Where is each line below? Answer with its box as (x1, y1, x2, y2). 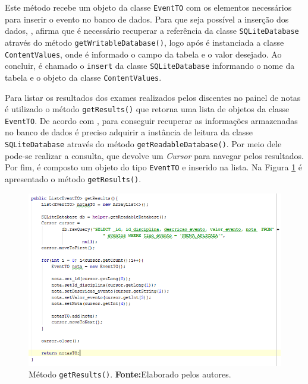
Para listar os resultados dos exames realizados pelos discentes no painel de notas (5, 91, 301, 103)
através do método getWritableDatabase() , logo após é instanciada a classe (5, 36, 284, 48)
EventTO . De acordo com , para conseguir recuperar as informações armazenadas (5, 114, 298, 126)
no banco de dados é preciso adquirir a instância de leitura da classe (5, 126, 253, 138)
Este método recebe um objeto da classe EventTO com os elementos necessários (5, 1, 292, 13)
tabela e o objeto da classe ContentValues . (5, 71, 162, 83)
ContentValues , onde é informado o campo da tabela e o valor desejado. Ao (5, 47, 282, 60)
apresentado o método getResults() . (5, 172, 142, 185)
